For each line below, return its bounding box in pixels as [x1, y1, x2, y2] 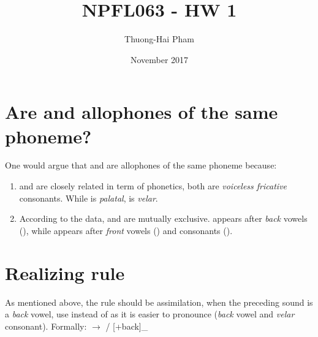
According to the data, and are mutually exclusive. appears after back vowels [19, 212, 308, 225]
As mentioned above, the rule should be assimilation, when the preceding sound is [5, 295, 313, 308]
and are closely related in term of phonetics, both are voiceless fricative [19, 180, 287, 192]
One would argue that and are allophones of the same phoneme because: [5, 159, 277, 172]
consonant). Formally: [5, 319, 87, 332]
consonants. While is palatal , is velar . [19, 191, 158, 204]
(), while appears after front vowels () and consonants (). [19, 224, 233, 237]
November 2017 [130, 53, 189, 66]
